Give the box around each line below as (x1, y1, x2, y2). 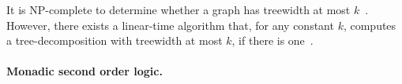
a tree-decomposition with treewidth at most (6, 32, 223, 49)
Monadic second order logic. (6, 63, 163, 79)
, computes (343, 16, 396, 33)
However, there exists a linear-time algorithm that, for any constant (6, 16, 334, 33)
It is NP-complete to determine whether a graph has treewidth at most (6, 2, 351, 17)
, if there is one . (231, 32, 314, 49)
